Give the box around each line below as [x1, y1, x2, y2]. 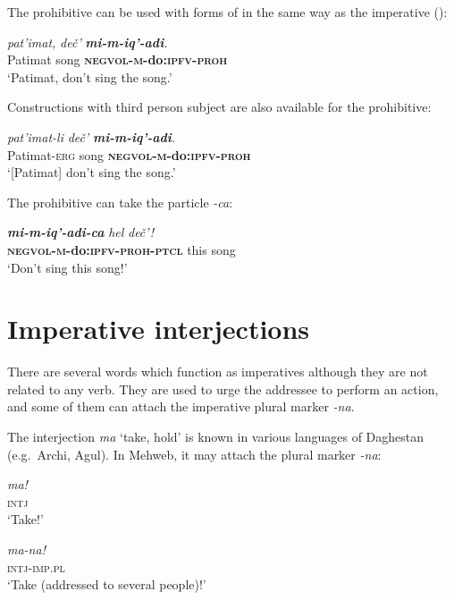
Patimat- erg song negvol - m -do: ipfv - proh [7, 145, 251, 164]
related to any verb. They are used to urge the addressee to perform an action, [7, 379, 439, 398]
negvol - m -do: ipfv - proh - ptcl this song [7, 240, 236, 258]
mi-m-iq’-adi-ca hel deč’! [7, 223, 154, 241]
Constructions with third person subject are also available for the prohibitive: [7, 97, 432, 116]
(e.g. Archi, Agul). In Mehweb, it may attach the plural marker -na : [7, 444, 382, 463]
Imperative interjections [7, 310, 310, 347]
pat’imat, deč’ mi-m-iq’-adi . [7, 32, 168, 51]
